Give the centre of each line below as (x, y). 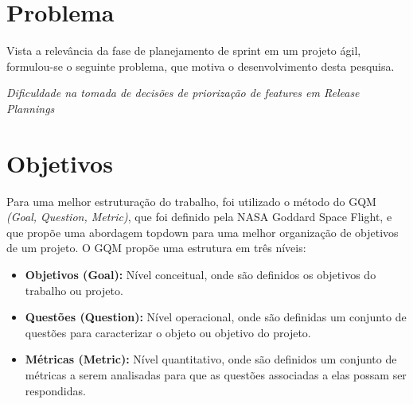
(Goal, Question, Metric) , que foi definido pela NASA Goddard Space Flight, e (199, 217)
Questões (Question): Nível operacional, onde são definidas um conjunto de (216, 317)
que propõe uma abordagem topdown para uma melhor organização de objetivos (203, 232)
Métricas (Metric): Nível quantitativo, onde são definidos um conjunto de (211, 359)
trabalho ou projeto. (74, 290)
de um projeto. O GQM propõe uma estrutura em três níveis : (156, 248)
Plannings (31, 108)
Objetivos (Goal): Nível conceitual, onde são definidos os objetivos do (201, 274)
